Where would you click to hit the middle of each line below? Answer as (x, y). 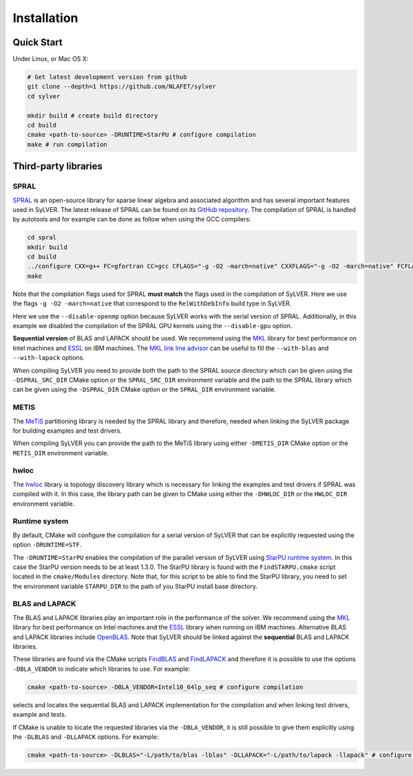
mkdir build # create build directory (93, 116)
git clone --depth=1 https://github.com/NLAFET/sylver (121, 87)
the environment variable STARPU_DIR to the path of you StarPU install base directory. (135, 586)
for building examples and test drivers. (67, 431)
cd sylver (44, 96)
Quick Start (38, 42)
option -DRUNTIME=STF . (47, 545)
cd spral (42, 238)
